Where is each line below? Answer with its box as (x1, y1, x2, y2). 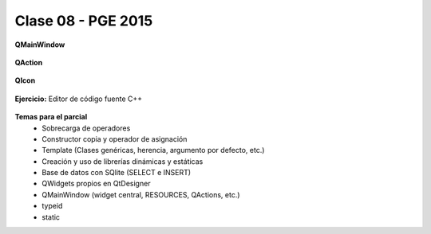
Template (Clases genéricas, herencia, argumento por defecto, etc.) (42, 146, 265, 155)
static (42, 212, 60, 222)
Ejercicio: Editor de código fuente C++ (14, 94, 143, 103)
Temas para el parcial (14, 112, 88, 122)
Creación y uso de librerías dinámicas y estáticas (42, 156, 204, 166)
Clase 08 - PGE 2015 (14, 12, 153, 29)
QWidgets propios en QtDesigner (42, 179, 151, 189)
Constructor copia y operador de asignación (42, 134, 188, 143)
